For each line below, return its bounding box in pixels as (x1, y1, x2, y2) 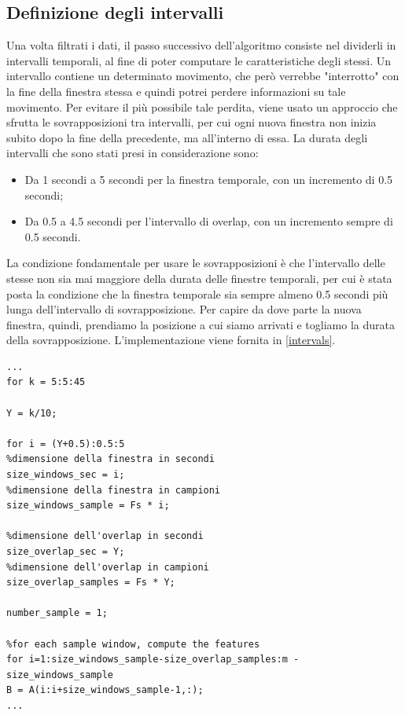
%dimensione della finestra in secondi (6, 453, 215, 465)
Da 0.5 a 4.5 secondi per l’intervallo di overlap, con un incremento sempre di (24, 213, 393, 229)
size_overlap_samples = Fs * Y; (6, 577, 175, 588)
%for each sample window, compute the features (6, 638, 260, 650)
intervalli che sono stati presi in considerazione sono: (6, 145, 259, 161)
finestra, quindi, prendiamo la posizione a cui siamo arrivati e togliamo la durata (6, 316, 395, 332)
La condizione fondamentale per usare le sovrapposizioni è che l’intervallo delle (6, 255, 385, 271)
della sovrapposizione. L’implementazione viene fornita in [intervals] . (6, 332, 336, 348)
